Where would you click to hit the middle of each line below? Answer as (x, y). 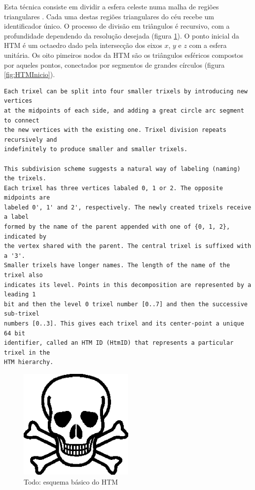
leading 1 (20, 295)
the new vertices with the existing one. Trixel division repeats (115, 130)
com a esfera (208, 45)
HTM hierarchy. (29, 362)
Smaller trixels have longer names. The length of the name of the (117, 265)
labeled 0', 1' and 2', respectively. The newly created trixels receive (128, 207)
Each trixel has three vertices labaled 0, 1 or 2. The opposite (113, 188)
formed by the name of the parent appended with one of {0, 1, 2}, (117, 227)
